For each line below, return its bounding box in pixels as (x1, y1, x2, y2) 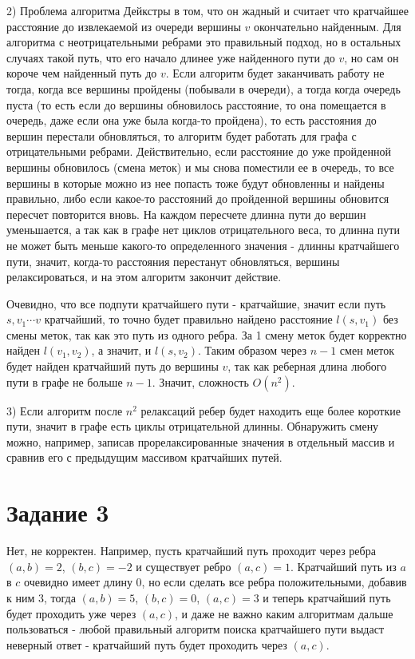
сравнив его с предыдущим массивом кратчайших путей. (6, 449, 283, 466)
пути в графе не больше (6, 373, 123, 390)
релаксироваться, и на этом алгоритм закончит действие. (6, 268, 282, 285)
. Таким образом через (197, 342, 306, 359)
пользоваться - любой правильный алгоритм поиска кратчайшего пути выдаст (6, 621, 385, 637)
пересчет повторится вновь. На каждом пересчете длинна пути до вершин (6, 205, 366, 222)
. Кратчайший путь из (290, 558, 397, 574)
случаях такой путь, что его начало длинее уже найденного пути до (6, 49, 335, 66)
